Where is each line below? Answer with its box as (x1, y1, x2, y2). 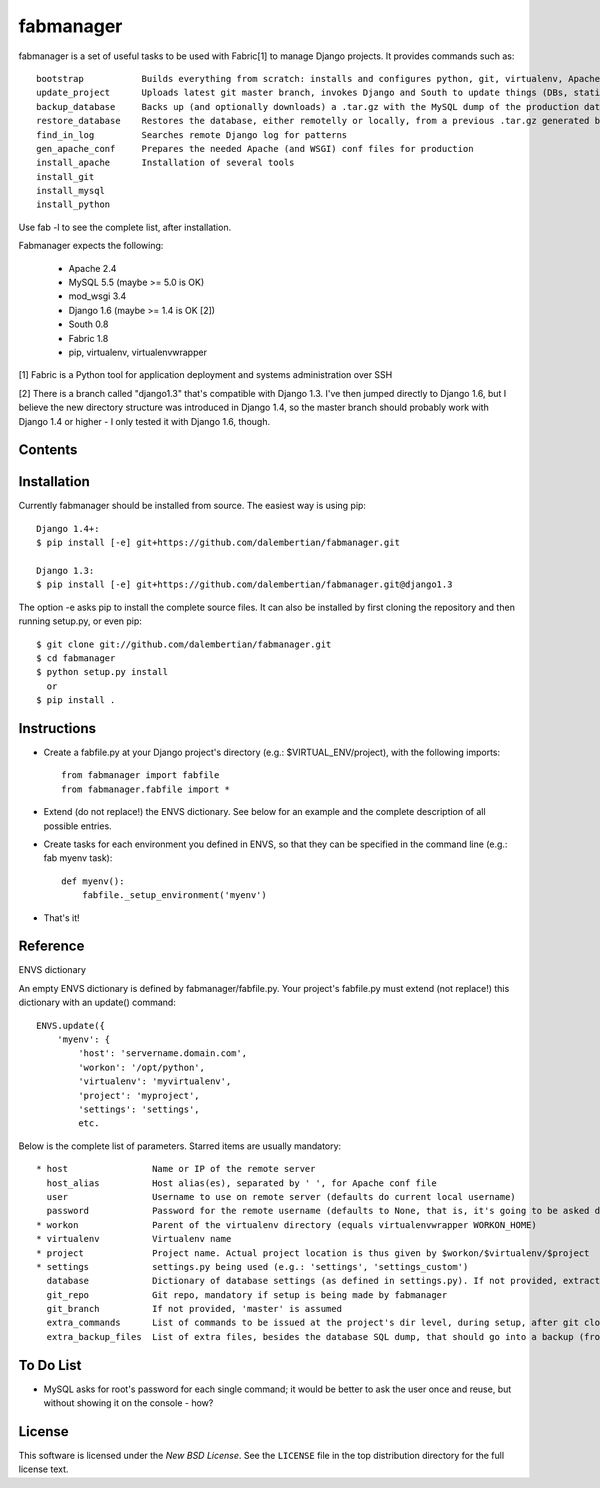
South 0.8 (68, 318, 109, 330)
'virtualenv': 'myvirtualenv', (78, 1076, 232, 1087)
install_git (36, 171, 95, 182)
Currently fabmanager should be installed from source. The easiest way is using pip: (18, 500, 367, 512)
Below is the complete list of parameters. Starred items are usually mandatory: (18, 1140, 342, 1152)
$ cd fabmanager (36, 652, 116, 664)
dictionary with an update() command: (18, 996, 177, 1009)
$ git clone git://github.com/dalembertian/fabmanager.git (36, 638, 332, 650)
